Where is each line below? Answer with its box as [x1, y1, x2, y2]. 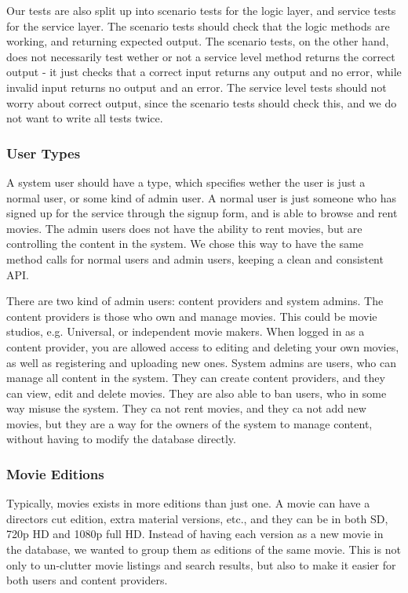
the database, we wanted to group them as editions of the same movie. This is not [6, 541, 401, 558]
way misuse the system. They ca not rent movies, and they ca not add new [6, 400, 366, 417]
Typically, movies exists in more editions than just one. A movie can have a [6, 495, 370, 511]
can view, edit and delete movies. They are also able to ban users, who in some [6, 384, 387, 401]
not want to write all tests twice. [6, 110, 163, 126]
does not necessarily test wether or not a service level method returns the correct [6, 48, 395, 64]
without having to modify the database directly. [6, 431, 236, 447]
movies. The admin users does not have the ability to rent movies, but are [6, 220, 362, 236]
